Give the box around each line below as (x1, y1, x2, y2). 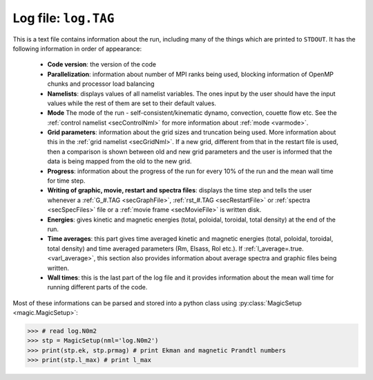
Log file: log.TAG (12, 10, 115, 26)
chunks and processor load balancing (47, 80, 155, 88)
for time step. (47, 177, 86, 185)
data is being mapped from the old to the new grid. (47, 157, 192, 165)
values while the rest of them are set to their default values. (47, 99, 217, 107)
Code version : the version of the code (47, 60, 157, 69)
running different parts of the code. (47, 283, 148, 291)
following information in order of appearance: (12, 44, 142, 53)
